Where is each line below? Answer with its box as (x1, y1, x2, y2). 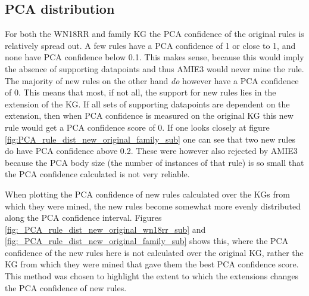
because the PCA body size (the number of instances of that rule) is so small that (5, 156, 304, 168)
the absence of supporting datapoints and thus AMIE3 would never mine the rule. (5, 62, 304, 75)
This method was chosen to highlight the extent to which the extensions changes (5, 270, 299, 282)
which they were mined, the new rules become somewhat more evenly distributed (5, 199, 301, 212)
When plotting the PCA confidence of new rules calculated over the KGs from (5, 187, 290, 200)
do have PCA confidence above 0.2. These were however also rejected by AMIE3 (5, 144, 298, 157)
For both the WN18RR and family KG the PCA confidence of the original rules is (5, 27, 304, 40)
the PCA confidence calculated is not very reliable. (5, 168, 190, 180)
